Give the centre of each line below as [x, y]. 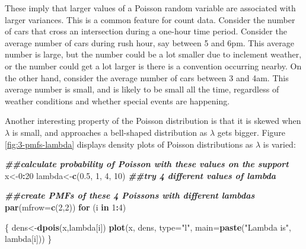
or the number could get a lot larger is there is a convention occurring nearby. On [153, 66]
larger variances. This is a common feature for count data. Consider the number [150, 19]
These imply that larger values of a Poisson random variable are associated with [150, 8]
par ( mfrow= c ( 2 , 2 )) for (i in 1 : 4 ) [66, 207]
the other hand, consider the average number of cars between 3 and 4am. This [147, 77]
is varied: [279, 144]
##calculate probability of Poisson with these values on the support [147, 164]
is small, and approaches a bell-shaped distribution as [110, 132]
